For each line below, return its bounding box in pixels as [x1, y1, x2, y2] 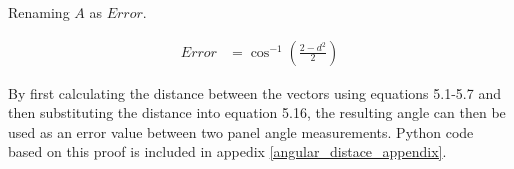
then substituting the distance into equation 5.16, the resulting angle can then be [8, 102, 506, 123]
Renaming [8, 2, 70, 22]
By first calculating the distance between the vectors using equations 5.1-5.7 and [8, 82, 501, 103]
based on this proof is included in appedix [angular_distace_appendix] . [8, 141, 447, 162]
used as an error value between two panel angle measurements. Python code [8, 121, 474, 142]
